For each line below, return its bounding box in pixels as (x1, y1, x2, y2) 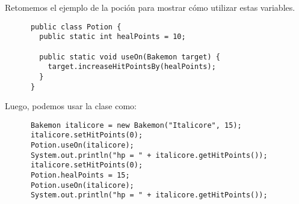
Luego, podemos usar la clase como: (5, 100, 137, 112)
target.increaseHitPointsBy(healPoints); (48, 62, 216, 71)
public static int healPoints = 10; (39, 32, 186, 41)
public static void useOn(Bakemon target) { (39, 52, 220, 61)
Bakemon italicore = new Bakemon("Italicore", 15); (30, 121, 242, 130)
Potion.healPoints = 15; (30, 171, 130, 180)
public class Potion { (30, 22, 122, 31)
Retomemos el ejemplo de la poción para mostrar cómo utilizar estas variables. (5, 1, 295, 13)
